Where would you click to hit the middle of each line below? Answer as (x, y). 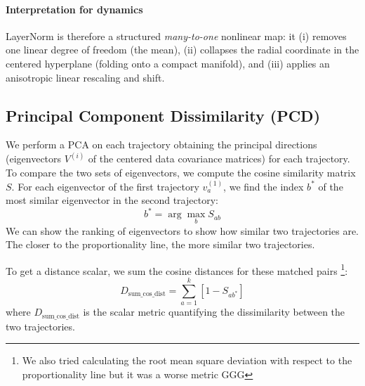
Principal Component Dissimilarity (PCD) (163, 115)
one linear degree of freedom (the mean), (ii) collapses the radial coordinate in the (182, 50)
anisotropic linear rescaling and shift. (85, 77)
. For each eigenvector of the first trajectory (105, 186)
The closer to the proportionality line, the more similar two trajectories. (160, 244)
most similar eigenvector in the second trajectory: (112, 200)
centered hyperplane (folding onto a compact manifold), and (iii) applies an (168, 63)
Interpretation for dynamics (74, 9)
